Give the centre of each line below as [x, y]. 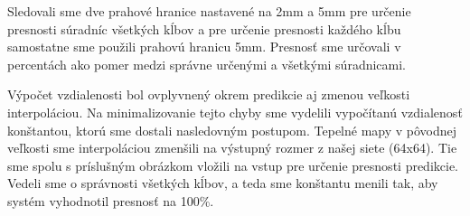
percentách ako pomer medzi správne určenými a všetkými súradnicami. [207, 64]
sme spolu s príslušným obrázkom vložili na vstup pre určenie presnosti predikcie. [233, 165]
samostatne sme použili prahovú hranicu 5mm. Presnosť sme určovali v [204, 47]
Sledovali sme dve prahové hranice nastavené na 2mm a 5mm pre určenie [209, 11]
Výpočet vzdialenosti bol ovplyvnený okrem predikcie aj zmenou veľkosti [209, 94]
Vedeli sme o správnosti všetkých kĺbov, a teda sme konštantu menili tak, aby [223, 183]
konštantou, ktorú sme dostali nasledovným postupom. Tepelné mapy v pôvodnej [232, 130]
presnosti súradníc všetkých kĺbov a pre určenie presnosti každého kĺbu [204, 28]
